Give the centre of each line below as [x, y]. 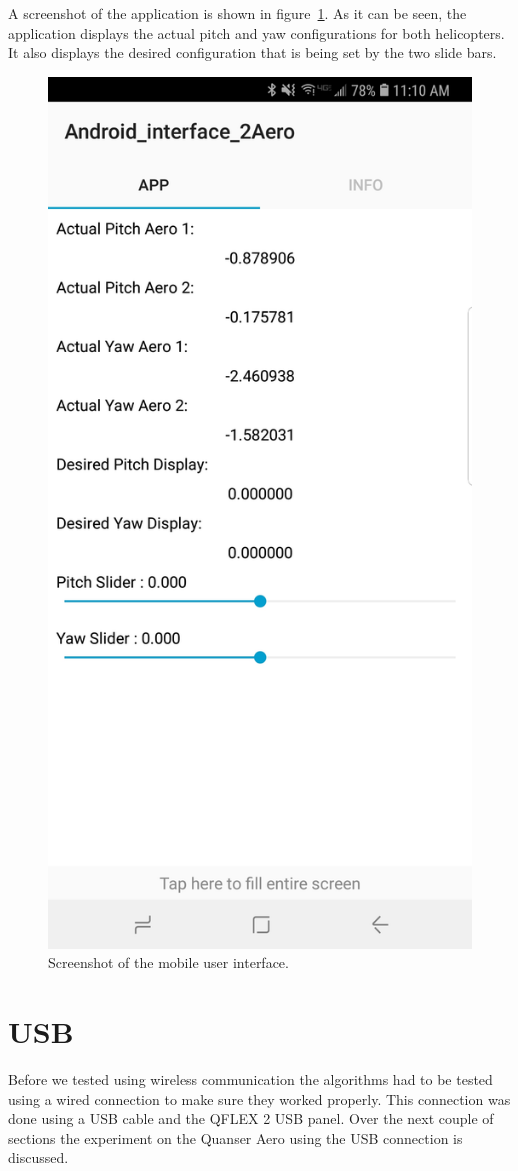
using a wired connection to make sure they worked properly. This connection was [259, 1098]
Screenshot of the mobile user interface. [168, 962]
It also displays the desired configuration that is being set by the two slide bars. [252, 52]
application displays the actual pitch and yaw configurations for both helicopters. [256, 32]
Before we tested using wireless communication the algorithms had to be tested [250, 1078]
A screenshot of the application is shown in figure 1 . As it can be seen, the [237, 13]
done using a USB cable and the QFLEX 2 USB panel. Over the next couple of [251, 1118]
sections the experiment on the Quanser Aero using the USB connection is [235, 1137]
